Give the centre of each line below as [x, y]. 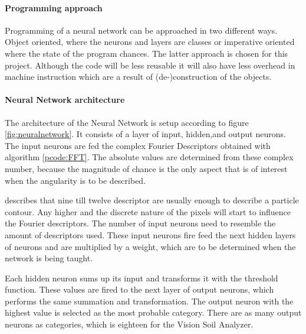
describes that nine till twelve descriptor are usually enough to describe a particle [152, 200]
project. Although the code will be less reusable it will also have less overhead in [150, 65]
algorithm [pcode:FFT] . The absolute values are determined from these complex [149, 157]
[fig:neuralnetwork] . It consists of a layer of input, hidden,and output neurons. [145, 134]
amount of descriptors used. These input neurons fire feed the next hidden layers [150, 234]
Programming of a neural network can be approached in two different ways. [141, 30]
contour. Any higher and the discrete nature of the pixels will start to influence [148, 211]
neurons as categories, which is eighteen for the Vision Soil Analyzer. [129, 324]
